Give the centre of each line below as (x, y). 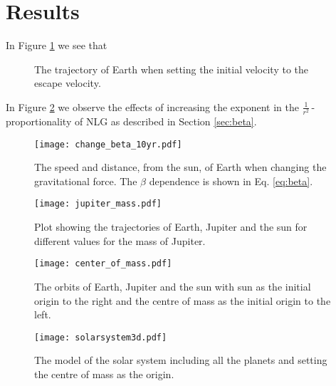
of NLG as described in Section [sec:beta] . (166, 121)
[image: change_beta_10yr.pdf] (108, 144)
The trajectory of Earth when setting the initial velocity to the (172, 69)
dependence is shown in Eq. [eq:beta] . (231, 181)
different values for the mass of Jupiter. (120, 240)
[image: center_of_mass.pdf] (103, 264)
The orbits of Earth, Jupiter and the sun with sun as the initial (173, 286)
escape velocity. (68, 83)
